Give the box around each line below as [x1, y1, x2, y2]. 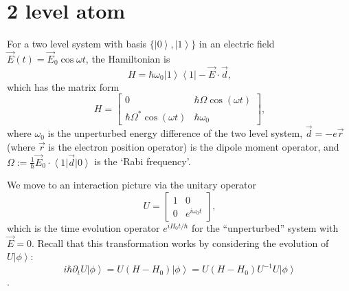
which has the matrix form [7, 79, 120, 94]
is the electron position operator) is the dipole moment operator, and [48, 139, 339, 153]
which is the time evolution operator [7, 220, 160, 235]
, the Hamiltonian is [85, 51, 170, 65]
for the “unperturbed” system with [191, 220, 339, 235]
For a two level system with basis [7, 36, 147, 51]
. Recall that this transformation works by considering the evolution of [32, 235, 329, 250]
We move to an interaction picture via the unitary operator [7, 177, 257, 192]
